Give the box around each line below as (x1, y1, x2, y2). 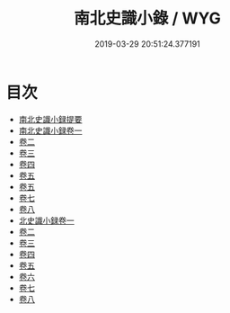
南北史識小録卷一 (18, 125, 83, 136)
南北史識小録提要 (18, 113, 83, 124)
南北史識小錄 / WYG (74, 8, 221, 29)
